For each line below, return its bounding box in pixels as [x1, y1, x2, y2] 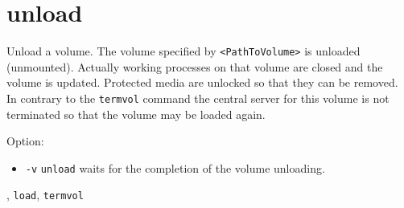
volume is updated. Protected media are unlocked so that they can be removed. [6, 74, 398, 91]
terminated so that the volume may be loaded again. [6, 105, 266, 122]
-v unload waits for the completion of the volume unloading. [25, 159, 325, 176]
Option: [6, 133, 44, 149]
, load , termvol [6, 186, 84, 203]
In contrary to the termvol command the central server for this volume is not [6, 89, 390, 106]
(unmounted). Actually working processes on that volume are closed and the [6, 58, 383, 75]
